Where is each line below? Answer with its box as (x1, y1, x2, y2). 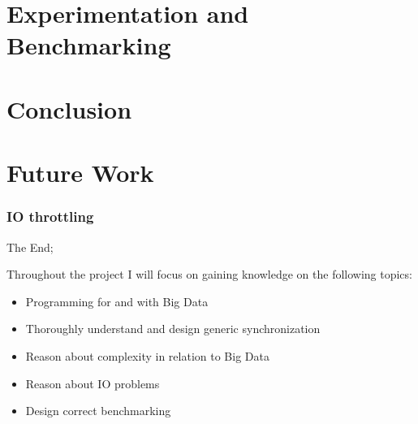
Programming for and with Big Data (25, 292, 209, 309)
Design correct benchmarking (25, 402, 171, 419)
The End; (6, 238, 54, 255)
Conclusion (6, 92, 132, 125)
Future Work (6, 156, 154, 189)
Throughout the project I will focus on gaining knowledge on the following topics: (6, 266, 412, 283)
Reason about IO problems (25, 374, 160, 392)
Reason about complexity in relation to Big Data (25, 347, 269, 364)
